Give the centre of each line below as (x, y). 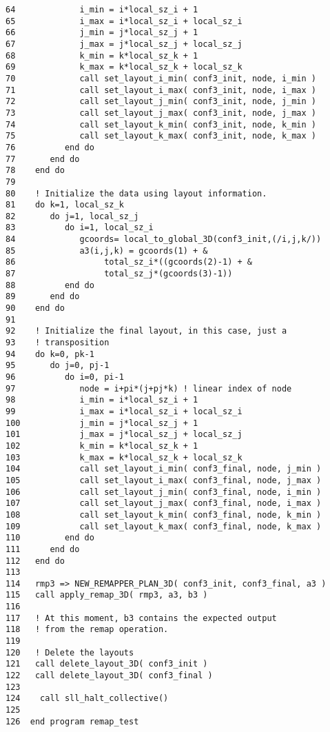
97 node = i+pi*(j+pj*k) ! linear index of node (149, 388)
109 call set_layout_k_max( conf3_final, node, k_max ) (164, 526)
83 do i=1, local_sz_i (80, 228)
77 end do (43, 159)
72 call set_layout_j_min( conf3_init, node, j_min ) (161, 102)
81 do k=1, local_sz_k (65, 205)
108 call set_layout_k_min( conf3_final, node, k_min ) (164, 515)
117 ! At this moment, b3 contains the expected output (141, 618)
